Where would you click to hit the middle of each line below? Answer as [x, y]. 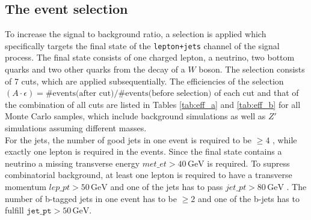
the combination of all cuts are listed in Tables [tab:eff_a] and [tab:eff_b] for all [153, 104]
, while [285, 139]
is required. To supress [248, 163]
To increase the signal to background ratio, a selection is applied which [136, 34]
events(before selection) [168, 94]
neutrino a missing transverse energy [72, 163]
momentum [26, 186]
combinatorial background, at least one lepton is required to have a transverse [149, 175]
